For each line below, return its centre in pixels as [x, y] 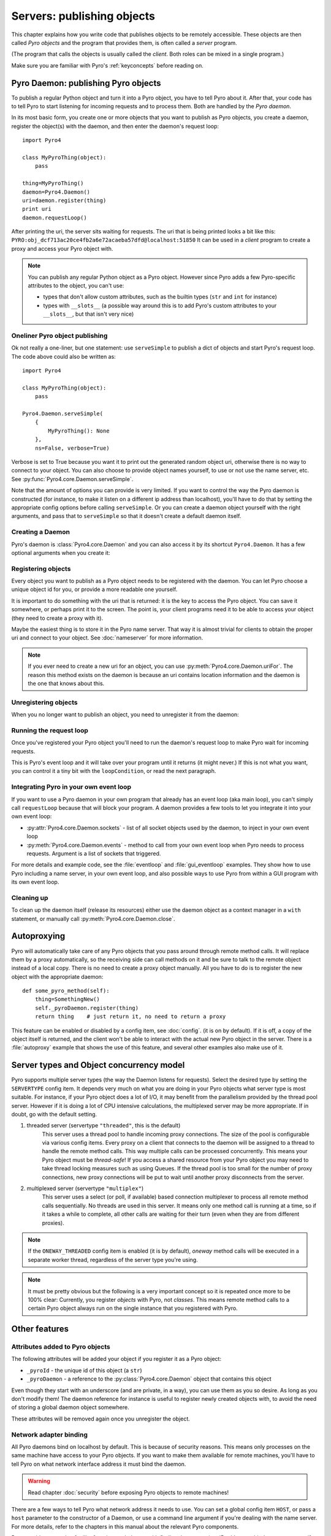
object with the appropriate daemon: [57, 976]
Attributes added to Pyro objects [61, 1347]
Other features [40, 1329]
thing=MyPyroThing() [53, 183]
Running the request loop [50, 730]
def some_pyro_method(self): [66, 991]
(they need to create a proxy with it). [57, 618]
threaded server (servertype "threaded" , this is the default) [104, 1126]
